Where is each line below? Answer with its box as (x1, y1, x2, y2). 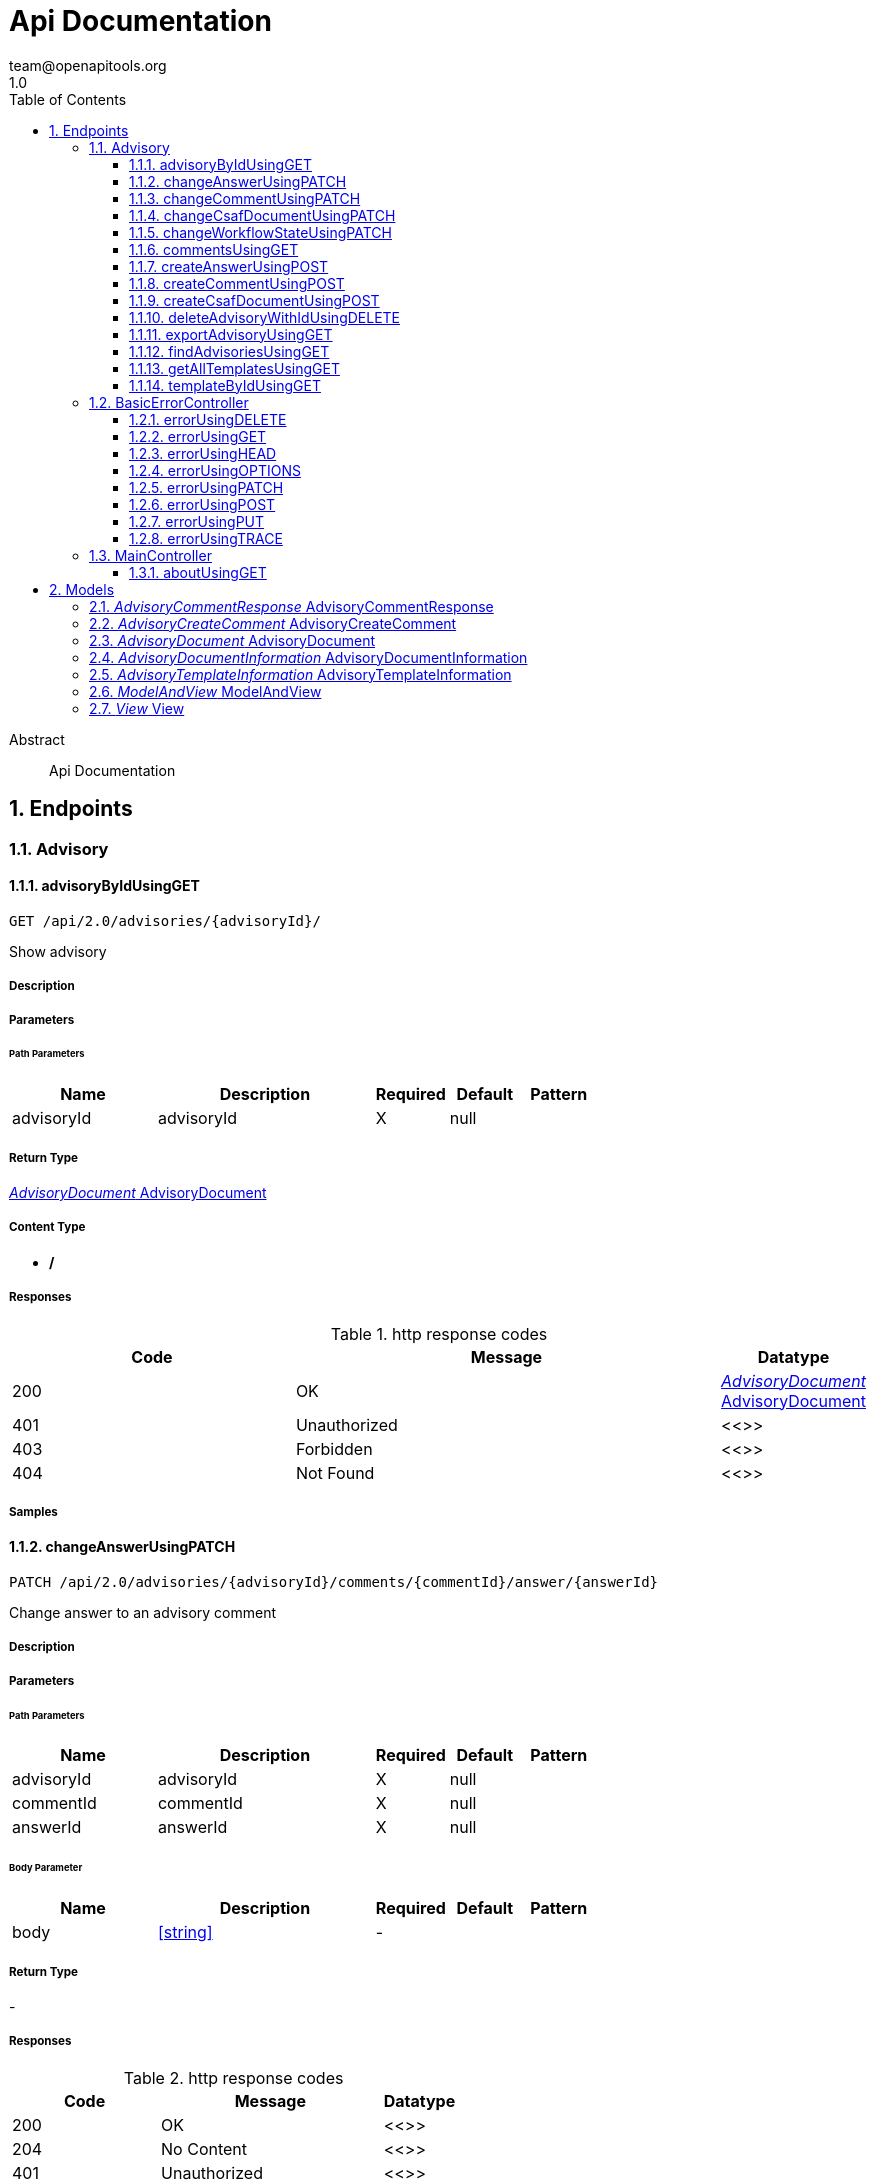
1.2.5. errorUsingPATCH (129, 478, 284, 496)
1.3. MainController (89, 546, 212, 564)
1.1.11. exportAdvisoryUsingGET (129, 325, 333, 343)
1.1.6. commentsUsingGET (129, 240, 299, 258)
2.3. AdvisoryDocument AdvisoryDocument (89, 631, 376, 649)
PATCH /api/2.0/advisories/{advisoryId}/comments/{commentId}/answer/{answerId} (9, 1574, 659, 1591)
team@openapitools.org (9, 56, 167, 74)
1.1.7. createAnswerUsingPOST (129, 257, 329, 275)
